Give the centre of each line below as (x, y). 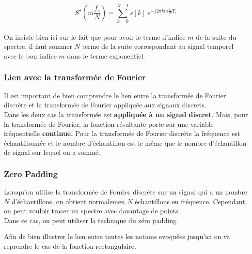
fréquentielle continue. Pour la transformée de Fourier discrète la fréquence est (122, 133)
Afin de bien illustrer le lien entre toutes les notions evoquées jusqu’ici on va (117, 236)
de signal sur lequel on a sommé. (52, 152)
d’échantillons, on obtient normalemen (68, 201)
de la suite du (216, 37)
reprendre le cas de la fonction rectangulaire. (70, 246)
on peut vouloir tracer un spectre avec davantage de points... (94, 211)
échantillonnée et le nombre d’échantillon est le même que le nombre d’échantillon (125, 142)
